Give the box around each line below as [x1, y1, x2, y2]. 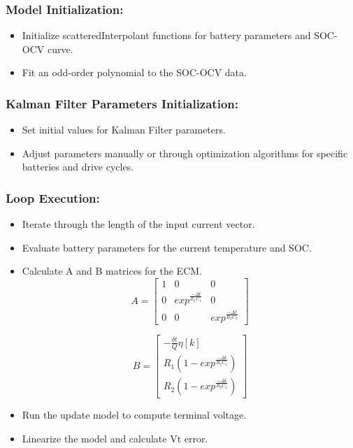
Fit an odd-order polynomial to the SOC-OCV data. [22, 65, 247, 80]
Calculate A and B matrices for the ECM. [22, 263, 202, 278]
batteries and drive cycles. [22, 159, 134, 174]
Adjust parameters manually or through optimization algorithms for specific [22, 145, 348, 160]
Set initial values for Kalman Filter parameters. [22, 122, 226, 137]
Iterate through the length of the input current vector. [22, 217, 255, 231]
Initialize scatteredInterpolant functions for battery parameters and [22, 28, 311, 43]
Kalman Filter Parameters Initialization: [6, 94, 238, 112]
